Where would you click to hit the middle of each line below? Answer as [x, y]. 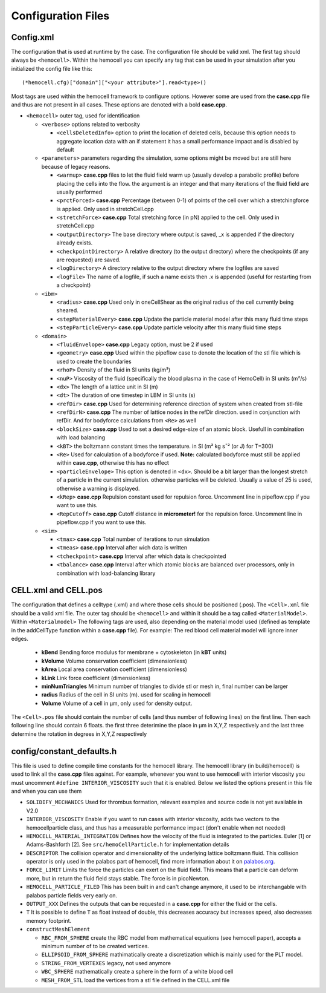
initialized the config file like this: [52, 68]
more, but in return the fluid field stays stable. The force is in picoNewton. [118, 878]
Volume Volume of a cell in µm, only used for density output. [117, 703]
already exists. [75, 243]
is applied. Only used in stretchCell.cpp [105, 209]
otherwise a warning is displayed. [98, 488]
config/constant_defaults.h [64, 751]
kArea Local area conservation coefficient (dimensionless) [114, 669]
